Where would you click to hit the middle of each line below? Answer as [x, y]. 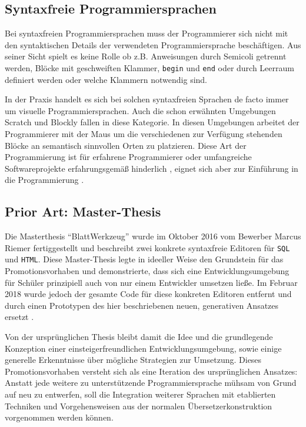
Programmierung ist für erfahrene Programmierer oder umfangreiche [128, 157]
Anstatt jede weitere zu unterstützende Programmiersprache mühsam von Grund [151, 383]
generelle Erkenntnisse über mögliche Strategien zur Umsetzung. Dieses [133, 360]
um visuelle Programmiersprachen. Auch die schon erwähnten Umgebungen [140, 110]
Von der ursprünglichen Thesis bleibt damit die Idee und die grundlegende [139, 337]
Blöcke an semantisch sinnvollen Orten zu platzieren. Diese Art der [126, 145]
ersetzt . [19, 317]
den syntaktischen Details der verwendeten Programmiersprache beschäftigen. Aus [153, 44]
